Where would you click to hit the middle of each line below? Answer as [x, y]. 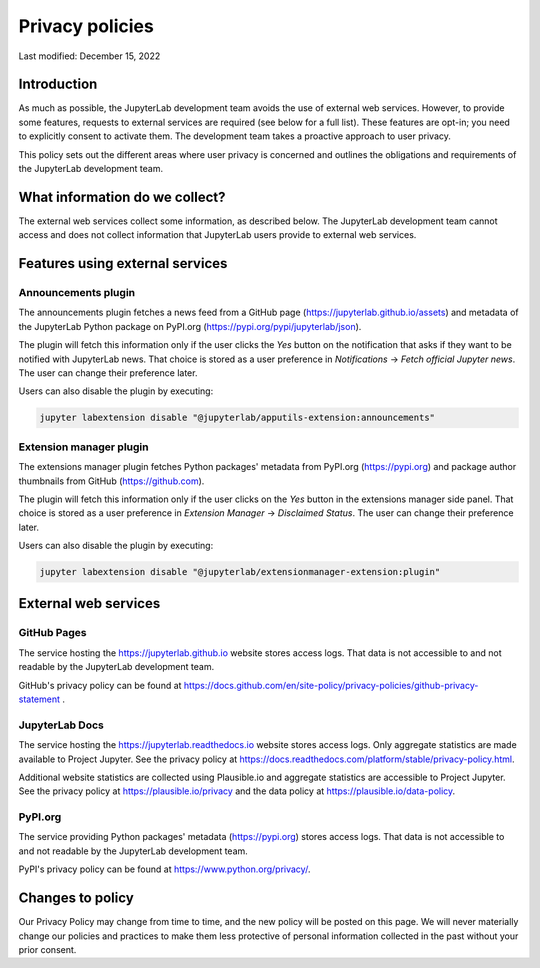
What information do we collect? [122, 196]
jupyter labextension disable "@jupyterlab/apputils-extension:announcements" [237, 418]
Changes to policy [76, 898]
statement [39, 699]
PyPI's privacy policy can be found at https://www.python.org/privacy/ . [164, 869]
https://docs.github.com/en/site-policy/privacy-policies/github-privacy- [331, 685]
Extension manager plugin [83, 447]
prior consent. [47, 949]
